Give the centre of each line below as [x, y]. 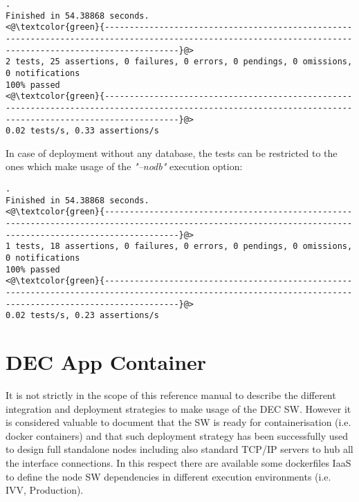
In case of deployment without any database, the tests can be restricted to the [172, 152]
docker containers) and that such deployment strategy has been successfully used [177, 435]
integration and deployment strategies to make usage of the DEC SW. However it [178, 408]
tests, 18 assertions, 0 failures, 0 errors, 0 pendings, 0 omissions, [184, 247]
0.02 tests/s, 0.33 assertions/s [82, 131]
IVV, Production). [45, 490]
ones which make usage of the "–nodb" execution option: [124, 166]
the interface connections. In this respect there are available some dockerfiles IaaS [178, 463]
